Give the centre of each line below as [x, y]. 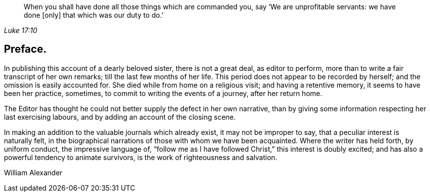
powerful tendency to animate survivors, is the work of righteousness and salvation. [141, 157]
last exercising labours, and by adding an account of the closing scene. [120, 117]
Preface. [25, 49]
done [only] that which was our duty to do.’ [94, 15]
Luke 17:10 [21, 30]
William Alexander [33, 172]
